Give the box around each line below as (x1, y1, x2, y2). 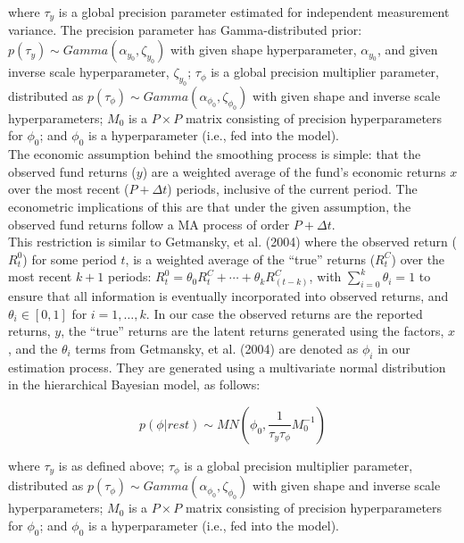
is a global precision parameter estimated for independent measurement (58, 3, 450, 21)
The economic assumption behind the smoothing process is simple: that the (8, 145, 421, 163)
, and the (8, 338, 58, 357)
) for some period (22, 249, 117, 268)
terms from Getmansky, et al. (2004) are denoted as (75, 338, 359, 357)
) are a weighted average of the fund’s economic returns (142, 162, 446, 180)
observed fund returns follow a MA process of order (8, 214, 290, 233)
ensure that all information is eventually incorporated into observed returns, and (8, 287, 449, 305)
